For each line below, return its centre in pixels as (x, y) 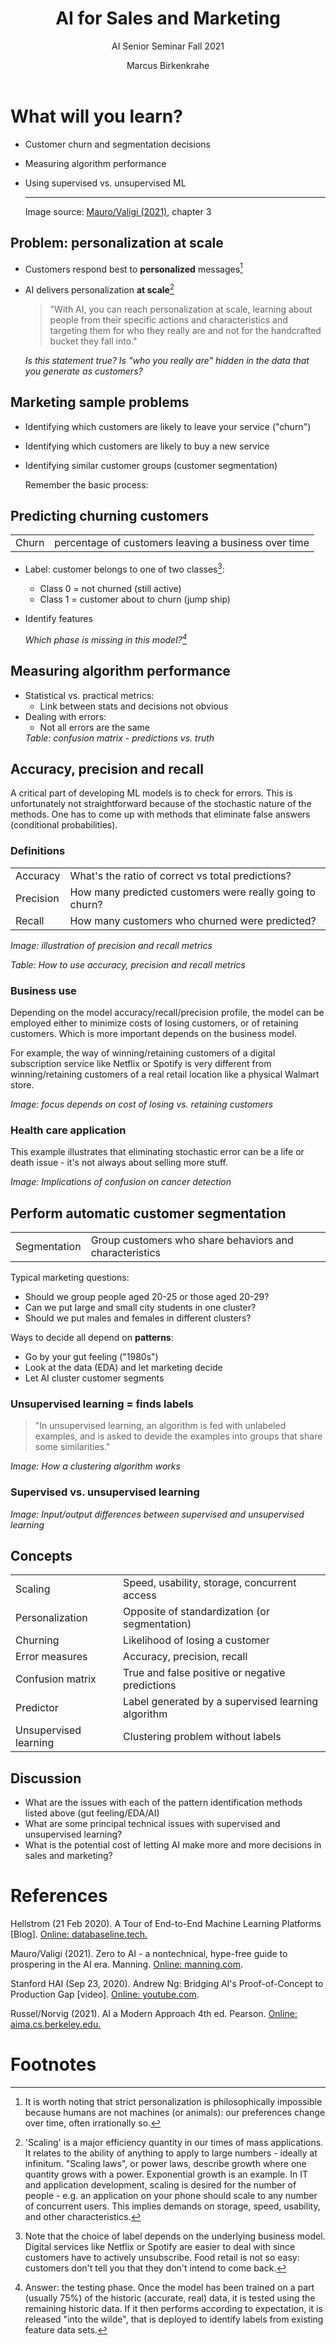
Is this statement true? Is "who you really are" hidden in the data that (167, 360)
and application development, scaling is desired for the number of (160, 2185)
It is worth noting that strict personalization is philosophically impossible (173, 2102)
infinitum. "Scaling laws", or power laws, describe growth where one (165, 2164)
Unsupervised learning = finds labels (102, 1404)
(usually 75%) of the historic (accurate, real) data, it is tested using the (170, 2298)
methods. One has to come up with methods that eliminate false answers (160, 814)
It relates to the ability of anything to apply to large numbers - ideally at (171, 2153)
